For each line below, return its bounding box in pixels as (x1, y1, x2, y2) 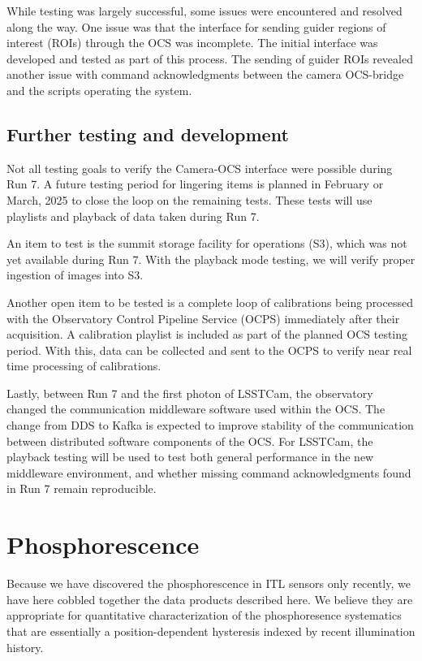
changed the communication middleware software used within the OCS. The (6, 400, 385, 417)
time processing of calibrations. (6, 357, 161, 374)
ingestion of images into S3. (6, 266, 144, 283)
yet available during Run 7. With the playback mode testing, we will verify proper (6, 250, 416, 267)
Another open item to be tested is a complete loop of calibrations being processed (6, 293, 413, 310)
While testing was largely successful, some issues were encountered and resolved (6, 2, 403, 19)
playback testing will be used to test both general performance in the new (6, 448, 374, 465)
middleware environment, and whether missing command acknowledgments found (6, 464, 411, 481)
